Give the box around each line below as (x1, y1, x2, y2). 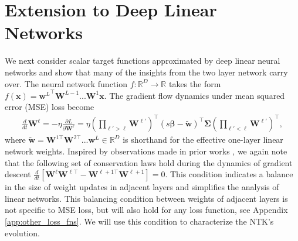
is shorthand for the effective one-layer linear (123, 133, 283, 146)
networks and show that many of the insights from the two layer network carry (5, 66, 288, 78)
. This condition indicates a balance (165, 168, 293, 180)
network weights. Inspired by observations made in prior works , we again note (5, 144, 287, 157)
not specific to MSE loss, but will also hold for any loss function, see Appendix (5, 204, 288, 216)
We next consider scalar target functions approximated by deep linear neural (5, 54, 280, 67)
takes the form (168, 77, 221, 89)
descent (5, 168, 31, 180)
